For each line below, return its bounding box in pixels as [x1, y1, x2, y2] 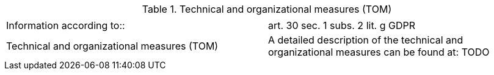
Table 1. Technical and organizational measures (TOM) [142, 3, 392, 15]
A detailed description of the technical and [268, 34, 463, 46]
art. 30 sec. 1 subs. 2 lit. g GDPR [268, 19, 416, 31]
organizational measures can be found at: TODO [268, 46, 490, 58]
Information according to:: [6, 19, 125, 31]
